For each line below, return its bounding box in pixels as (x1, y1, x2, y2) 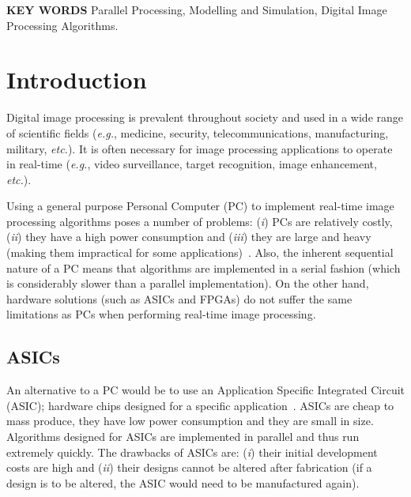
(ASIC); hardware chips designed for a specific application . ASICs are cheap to (6, 397, 394, 413)
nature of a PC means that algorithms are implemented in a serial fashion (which (6, 259, 401, 276)
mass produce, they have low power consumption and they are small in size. (6, 412, 374, 429)
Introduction (6, 63, 147, 96)
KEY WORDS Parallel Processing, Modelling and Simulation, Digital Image (6, 2, 387, 17)
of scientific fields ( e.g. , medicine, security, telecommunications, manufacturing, (6, 124, 389, 141)
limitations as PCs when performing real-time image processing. (6, 306, 316, 322)
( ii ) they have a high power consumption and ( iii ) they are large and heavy (6, 228, 371, 245)
